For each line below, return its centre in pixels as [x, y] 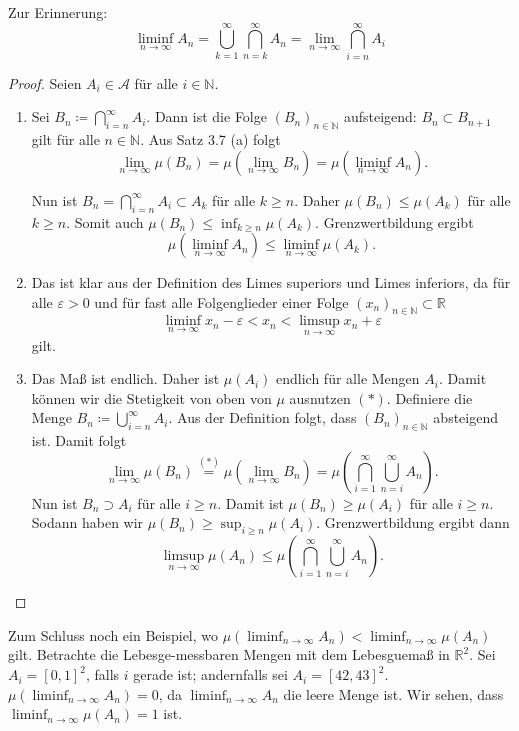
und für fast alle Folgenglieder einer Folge [221, 301]
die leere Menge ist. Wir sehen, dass [393, 693]
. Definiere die [429, 397]
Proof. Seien [45, 82]
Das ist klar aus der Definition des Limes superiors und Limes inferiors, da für [271, 282]
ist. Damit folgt [79, 440]
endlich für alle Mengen [348, 378]
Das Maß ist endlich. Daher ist [125, 378]
